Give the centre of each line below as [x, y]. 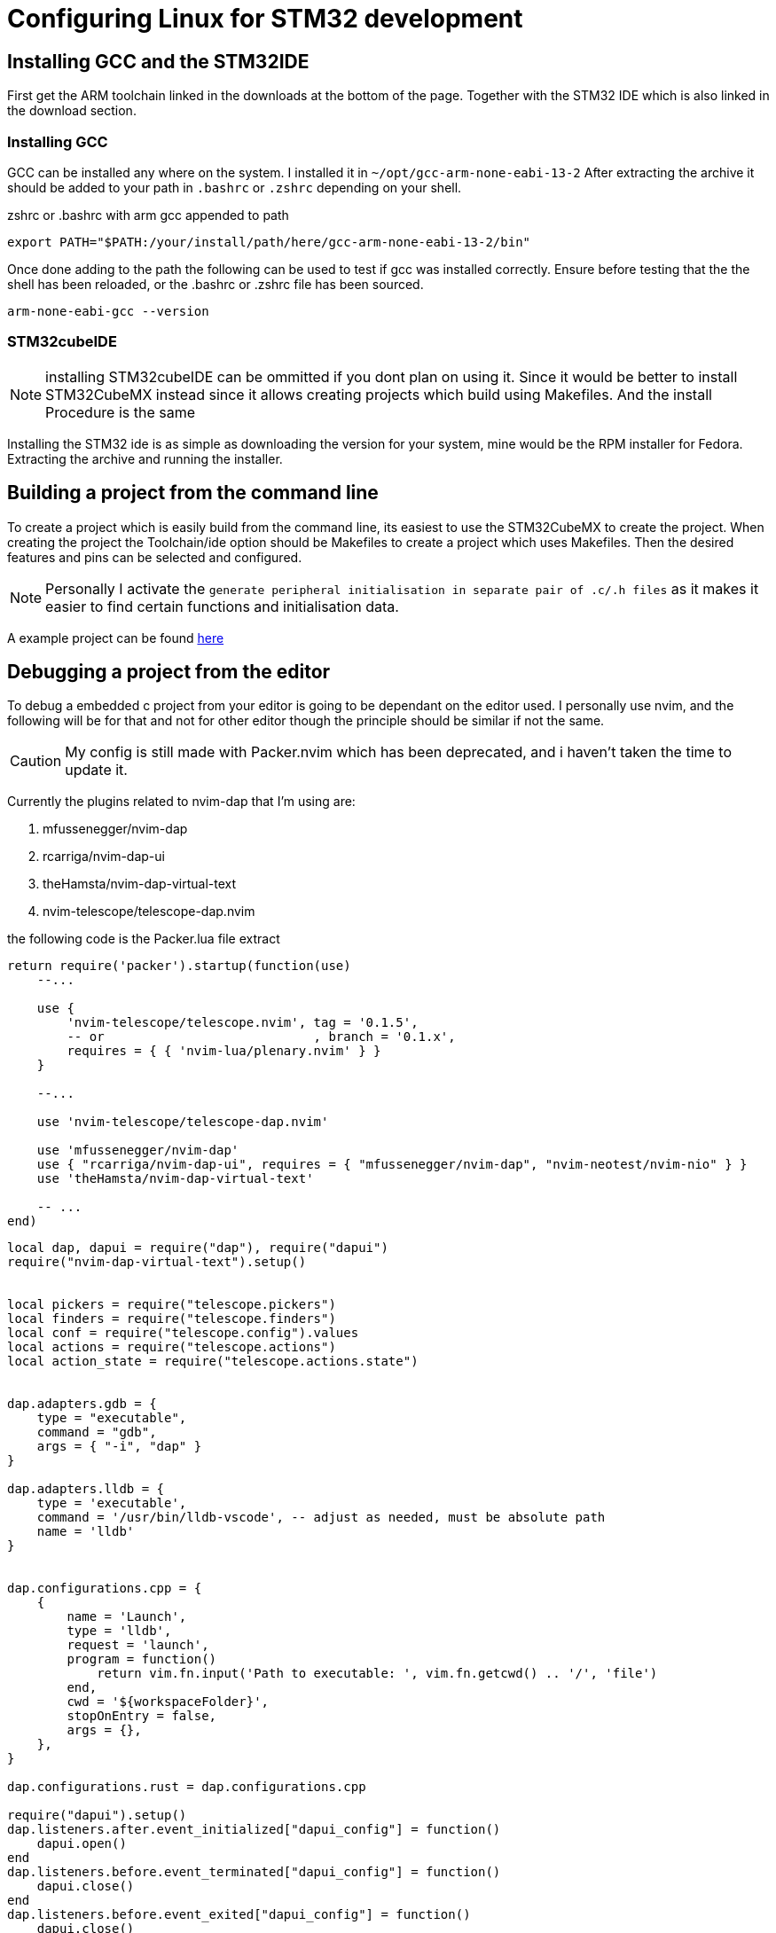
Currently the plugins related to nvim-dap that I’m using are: [181, 802]
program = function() [142, 1659]
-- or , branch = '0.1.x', [261, 1037]
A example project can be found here [116, 638]
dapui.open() [82, 1844]
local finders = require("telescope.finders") [172, 1319]
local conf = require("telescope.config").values [183, 1333]
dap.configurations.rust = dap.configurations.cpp [187, 1787]
